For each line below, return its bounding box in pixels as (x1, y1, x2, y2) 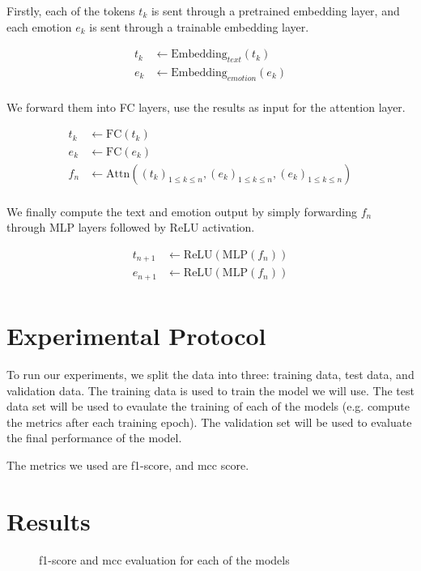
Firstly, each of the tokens (6, 2, 135, 19)
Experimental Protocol (6, 318, 266, 352)
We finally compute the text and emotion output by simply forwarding (6, 202, 358, 219)
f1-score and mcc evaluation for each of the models (39, 551, 290, 568)
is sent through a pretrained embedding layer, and (151, 2, 400, 19)
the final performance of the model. (6, 429, 182, 446)
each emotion (6, 18, 72, 35)
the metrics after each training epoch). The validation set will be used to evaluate (6, 413, 412, 430)
